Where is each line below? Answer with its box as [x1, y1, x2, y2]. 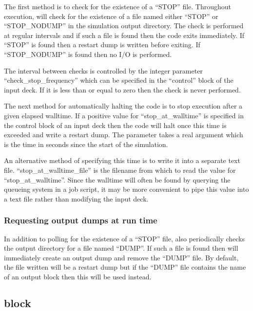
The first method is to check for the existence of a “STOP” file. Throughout [4, 1, 232, 11]
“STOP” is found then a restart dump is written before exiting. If [4, 39, 200, 50]
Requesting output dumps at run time [4, 214, 157, 226]
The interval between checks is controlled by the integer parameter [4, 65, 203, 75]
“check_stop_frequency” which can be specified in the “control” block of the [4, 75, 234, 85]
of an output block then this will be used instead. [4, 271, 152, 281]
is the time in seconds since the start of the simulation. [4, 139, 168, 149]
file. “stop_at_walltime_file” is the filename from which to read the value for [4, 165, 236, 175]
